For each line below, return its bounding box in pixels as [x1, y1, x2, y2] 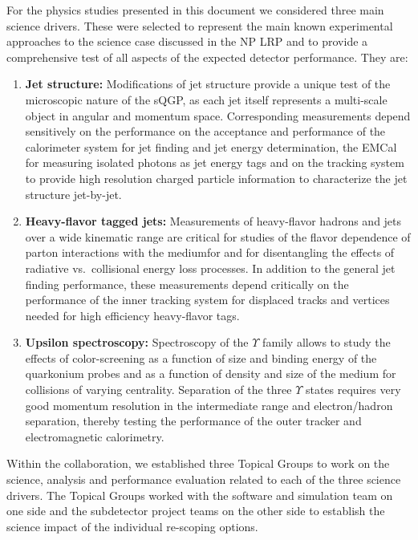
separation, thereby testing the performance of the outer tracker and [25, 412, 362, 429]
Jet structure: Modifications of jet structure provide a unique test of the [25, 75, 391, 92]
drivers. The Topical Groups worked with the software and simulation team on [6, 486, 393, 503]
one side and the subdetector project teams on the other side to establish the [6, 502, 385, 519]
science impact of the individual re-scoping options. [6, 518, 258, 534]
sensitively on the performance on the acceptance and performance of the [25, 123, 386, 140]
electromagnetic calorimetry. [25, 428, 164, 445]
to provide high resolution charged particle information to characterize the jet [25, 169, 408, 186]
